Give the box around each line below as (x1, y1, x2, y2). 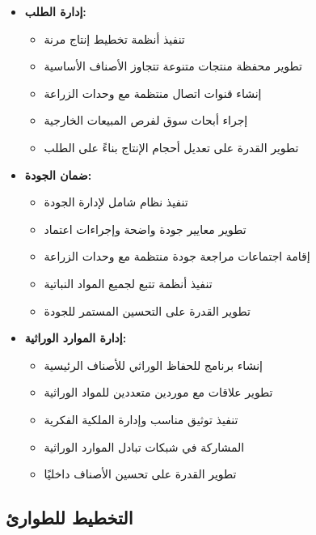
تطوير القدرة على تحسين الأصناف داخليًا (44, 465, 237, 482)
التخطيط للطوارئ (6, 505, 133, 530)
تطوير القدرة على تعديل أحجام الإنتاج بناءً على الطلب (44, 138, 299, 155)
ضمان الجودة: (24, 166, 92, 183)
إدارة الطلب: (24, 3, 86, 19)
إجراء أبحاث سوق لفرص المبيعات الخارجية (44, 112, 248, 129)
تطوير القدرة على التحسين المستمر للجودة (44, 302, 251, 319)
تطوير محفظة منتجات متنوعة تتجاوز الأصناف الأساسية (44, 57, 302, 74)
